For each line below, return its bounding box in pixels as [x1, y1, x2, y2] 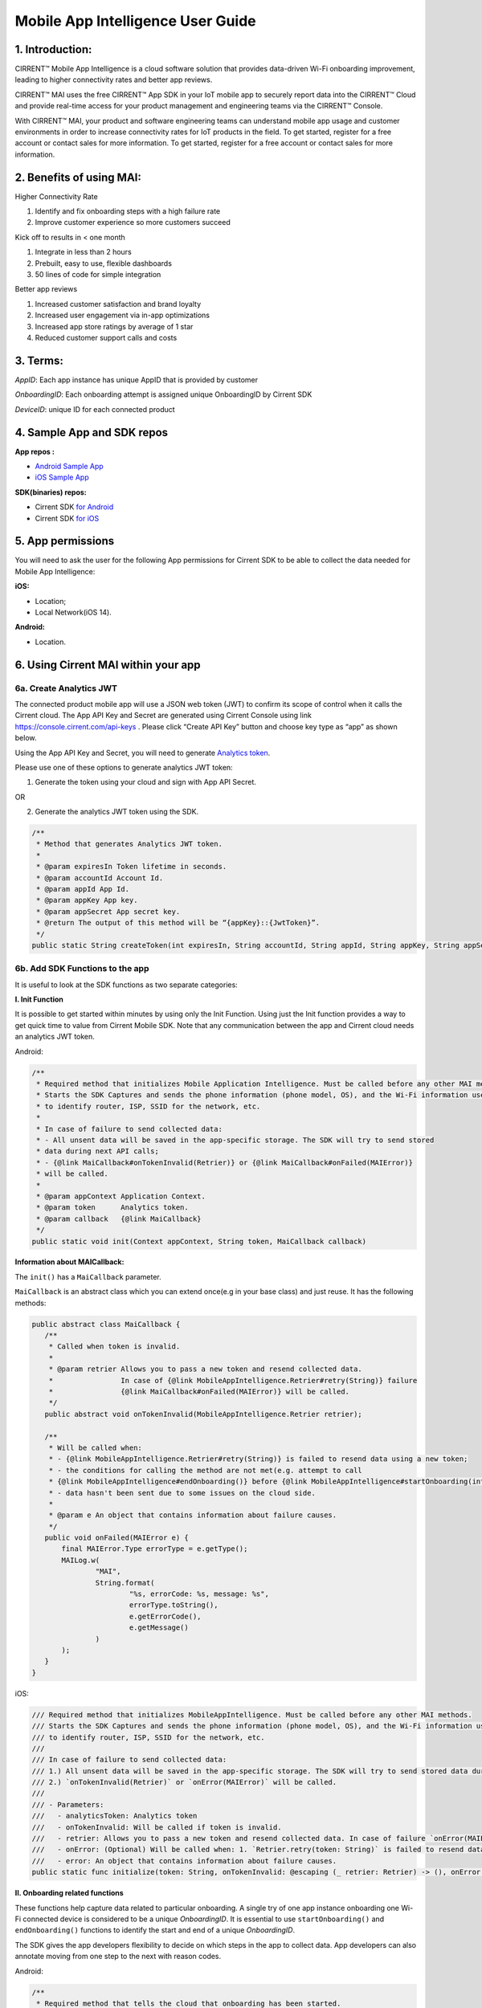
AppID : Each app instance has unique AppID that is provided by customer [14, 374, 259, 385]
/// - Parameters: [31, 1800, 104, 1809]
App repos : [14, 447, 55, 456]
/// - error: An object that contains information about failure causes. [31, 1856, 337, 1865]
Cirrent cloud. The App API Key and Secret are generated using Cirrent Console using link [14, 711, 312, 720]
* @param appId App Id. [36, 884, 130, 894]
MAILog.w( [61, 1555, 100, 1565]
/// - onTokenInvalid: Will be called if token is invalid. [31, 1822, 282, 1831]
